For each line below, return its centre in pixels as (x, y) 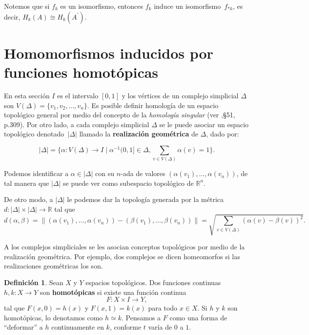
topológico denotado (34, 134)
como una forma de (198, 317)
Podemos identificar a (36, 173)
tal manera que (27, 183)
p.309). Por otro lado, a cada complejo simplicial (77, 124)
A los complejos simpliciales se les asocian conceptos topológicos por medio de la (124, 247)
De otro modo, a (29, 199)
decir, (12, 16)
